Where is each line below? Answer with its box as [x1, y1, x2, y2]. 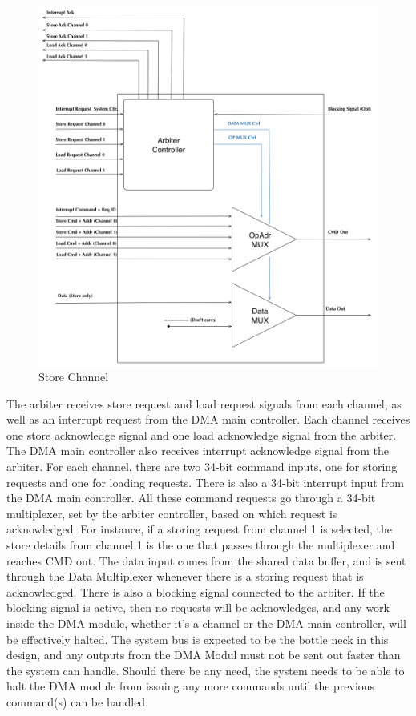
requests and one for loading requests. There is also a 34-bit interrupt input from [6, 473, 404, 490]
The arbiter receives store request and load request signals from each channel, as [6, 395, 402, 412]
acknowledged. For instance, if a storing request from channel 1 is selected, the [6, 521, 392, 537]
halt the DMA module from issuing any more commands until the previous [6, 678, 375, 694]
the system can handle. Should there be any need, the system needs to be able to [6, 662, 405, 678]
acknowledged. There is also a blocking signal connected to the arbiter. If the [6, 583, 385, 600]
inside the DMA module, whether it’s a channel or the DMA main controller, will [6, 615, 406, 632]
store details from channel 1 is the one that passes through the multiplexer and [6, 537, 395, 553]
